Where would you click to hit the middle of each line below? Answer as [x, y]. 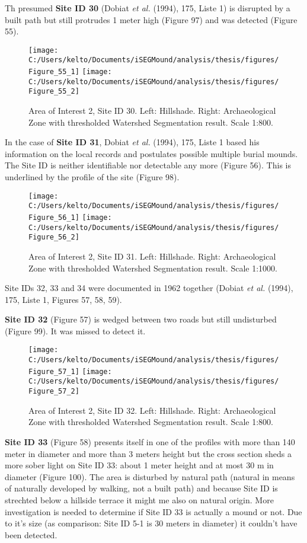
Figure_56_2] [54, 237]
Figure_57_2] [54, 392]
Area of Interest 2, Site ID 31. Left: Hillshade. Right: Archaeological [152, 256]
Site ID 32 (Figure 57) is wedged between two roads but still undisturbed [141, 319]
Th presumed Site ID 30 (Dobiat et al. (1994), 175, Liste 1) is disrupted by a [148, 8]
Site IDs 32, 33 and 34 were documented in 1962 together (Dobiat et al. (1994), [149, 288]
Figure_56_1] [54, 217]
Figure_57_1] [54, 371]
